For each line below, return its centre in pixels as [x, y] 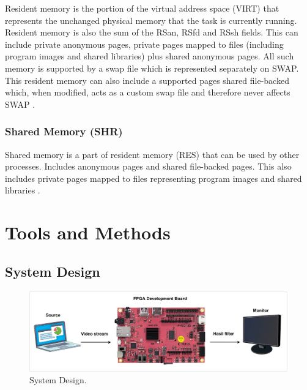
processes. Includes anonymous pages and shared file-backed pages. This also [148, 166]
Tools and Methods [88, 232]
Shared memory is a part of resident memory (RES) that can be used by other [152, 154]
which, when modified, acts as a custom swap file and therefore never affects [148, 92]
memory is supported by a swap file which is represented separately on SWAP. [152, 68]
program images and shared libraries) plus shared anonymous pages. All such [150, 56]
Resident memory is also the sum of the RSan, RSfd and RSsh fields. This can [152, 32]
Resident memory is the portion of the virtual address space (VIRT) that [142, 8]
